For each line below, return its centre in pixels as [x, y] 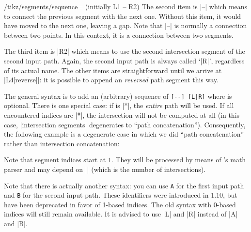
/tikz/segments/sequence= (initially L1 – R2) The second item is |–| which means [126, 6]
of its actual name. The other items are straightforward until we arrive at [113, 70]
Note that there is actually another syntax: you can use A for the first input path [124, 185]
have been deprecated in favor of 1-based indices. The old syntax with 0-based [120, 204]
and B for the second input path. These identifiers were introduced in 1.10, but [121, 195]
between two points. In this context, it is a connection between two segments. [119, 35]
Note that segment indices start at [55, 160]
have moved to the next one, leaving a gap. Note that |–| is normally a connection [125, 25]
